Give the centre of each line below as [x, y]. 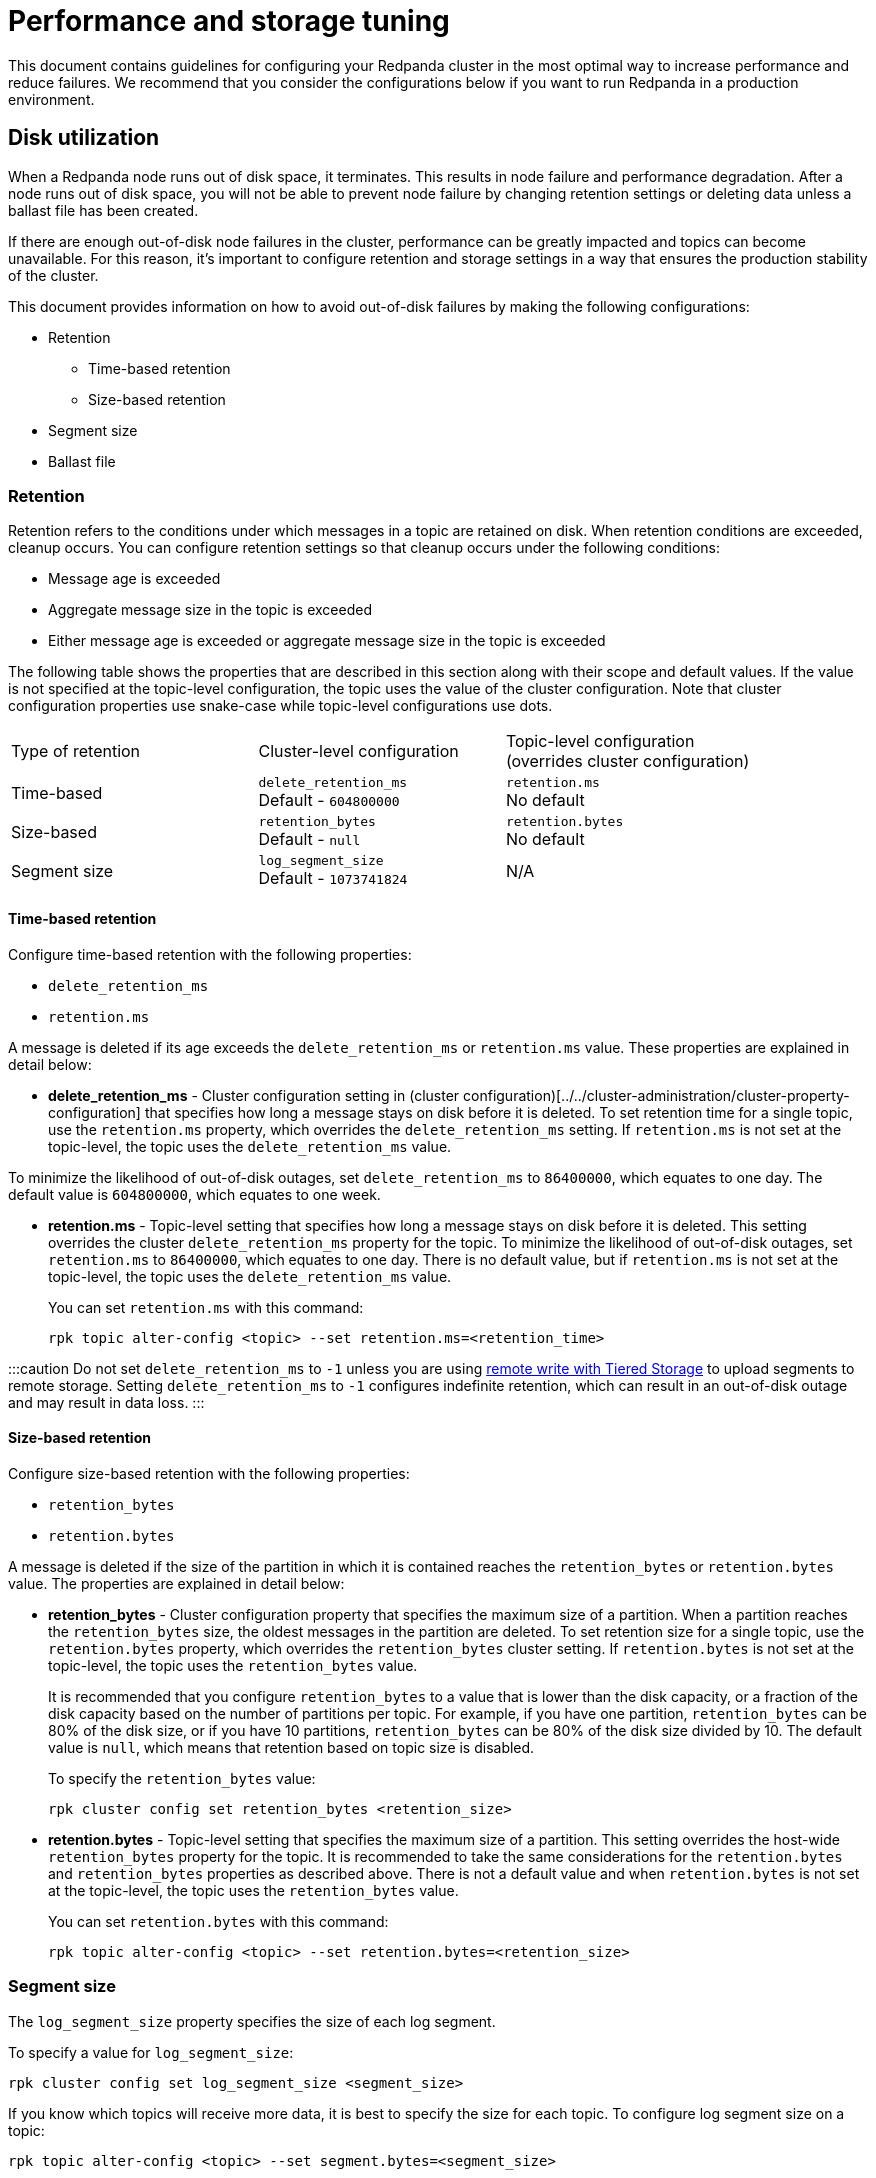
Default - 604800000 [329, 800]
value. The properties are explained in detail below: [176, 1583]
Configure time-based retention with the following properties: [210, 954]
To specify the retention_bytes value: [182, 1778]
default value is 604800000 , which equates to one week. [194, 1194]
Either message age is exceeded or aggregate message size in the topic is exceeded [327, 641]
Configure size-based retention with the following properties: [209, 1473]
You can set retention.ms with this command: [206, 1307]
